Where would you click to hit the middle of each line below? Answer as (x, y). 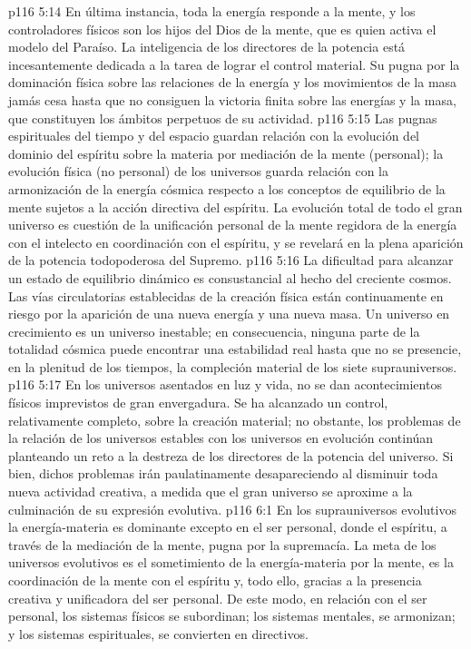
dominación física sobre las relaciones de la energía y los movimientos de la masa (233, 82)
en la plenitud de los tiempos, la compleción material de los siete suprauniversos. (233, 366)
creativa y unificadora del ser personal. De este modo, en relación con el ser (218, 598)
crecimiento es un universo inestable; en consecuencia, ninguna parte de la (214, 331)
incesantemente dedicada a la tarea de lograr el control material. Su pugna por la (234, 64)
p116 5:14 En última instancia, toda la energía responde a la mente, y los (212, 11)
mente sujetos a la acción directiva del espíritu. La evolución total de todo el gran (235, 206)
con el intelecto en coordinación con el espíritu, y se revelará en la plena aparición (236, 242)
